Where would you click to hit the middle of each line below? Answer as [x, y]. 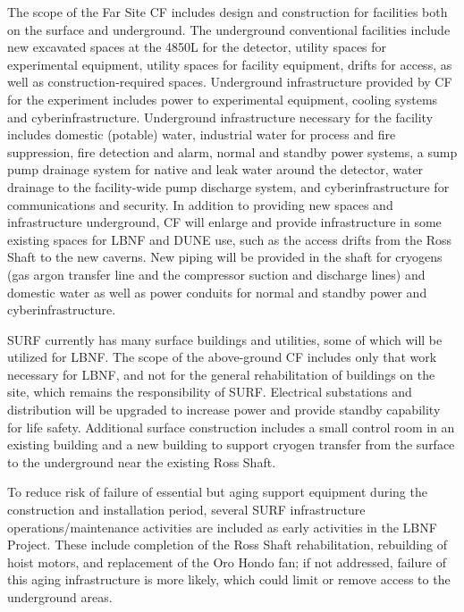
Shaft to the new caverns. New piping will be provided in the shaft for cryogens [225, 257]
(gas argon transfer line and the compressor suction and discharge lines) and [216, 274]
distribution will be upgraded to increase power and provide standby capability [224, 410]
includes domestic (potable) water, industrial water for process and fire [202, 134]
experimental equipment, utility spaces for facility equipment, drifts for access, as [230, 64]
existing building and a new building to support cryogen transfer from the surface [231, 444]
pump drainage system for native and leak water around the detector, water [215, 169]
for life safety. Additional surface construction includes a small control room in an [231, 427]
